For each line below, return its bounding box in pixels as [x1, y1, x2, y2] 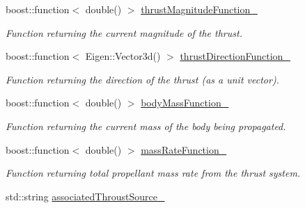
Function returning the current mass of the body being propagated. [6, 118, 286, 133]
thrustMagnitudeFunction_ [141, 2, 258, 16]
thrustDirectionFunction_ [180, 49, 290, 63]
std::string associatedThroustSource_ [6, 189, 165, 203]
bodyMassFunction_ [141, 95, 229, 110]
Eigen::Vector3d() [85, 49, 161, 63]
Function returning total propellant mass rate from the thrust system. [6, 166, 301, 180]
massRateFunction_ [141, 142, 227, 157]
